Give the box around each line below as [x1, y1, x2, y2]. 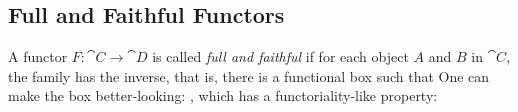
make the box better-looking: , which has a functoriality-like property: [8, 85, 438, 106]
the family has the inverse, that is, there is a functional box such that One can [8, 65, 490, 86]
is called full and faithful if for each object [152, 46, 409, 67]
